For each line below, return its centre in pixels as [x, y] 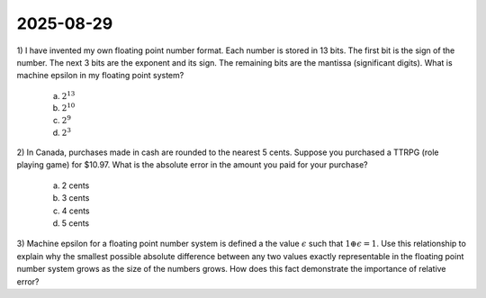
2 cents [76, 185]
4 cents [76, 211]
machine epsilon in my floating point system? [100, 76]
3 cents [76, 198]
